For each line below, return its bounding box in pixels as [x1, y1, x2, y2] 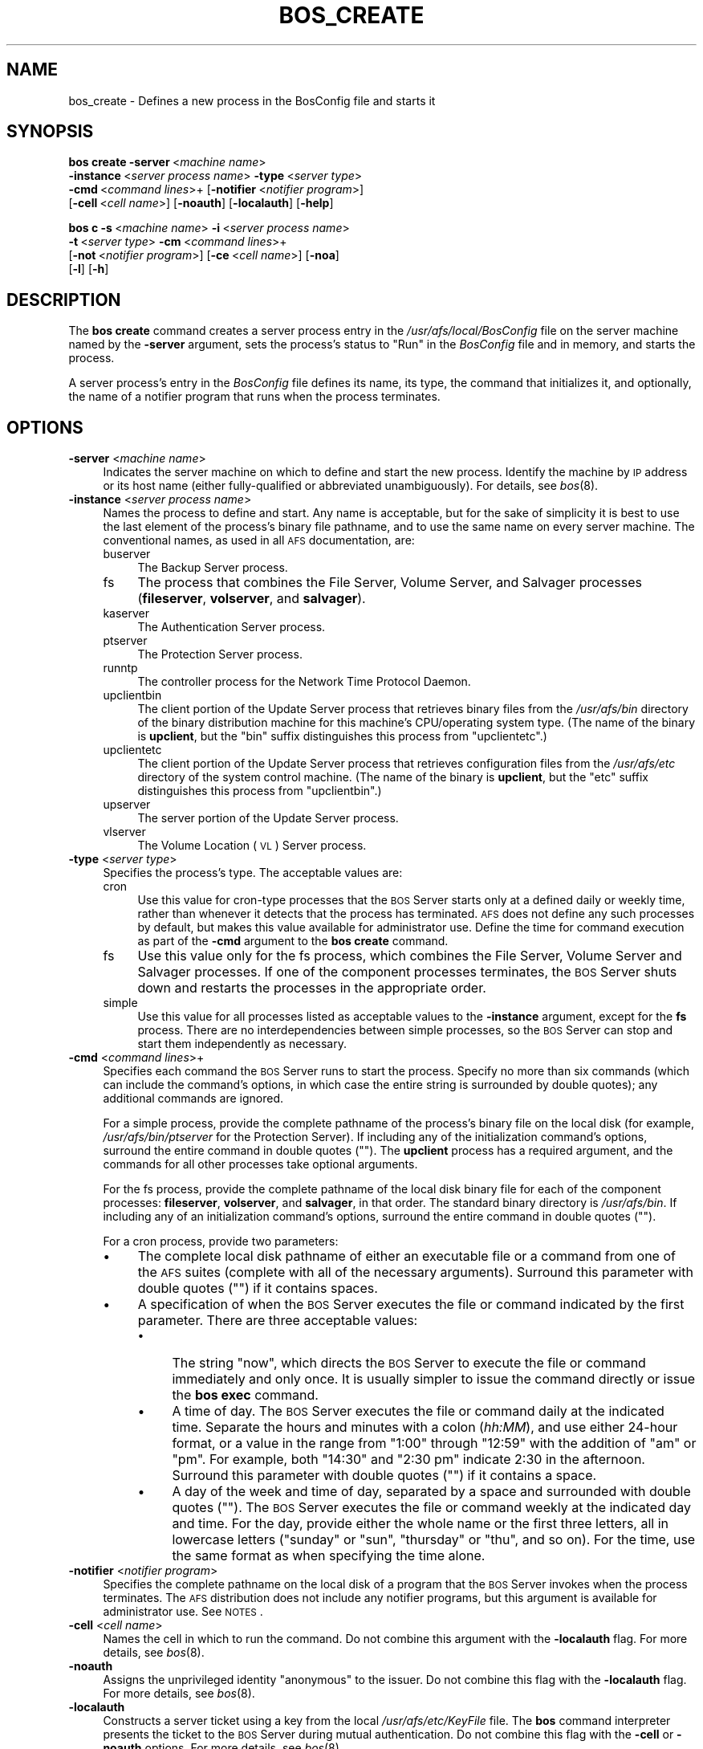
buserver [103, 547, 151, 561]
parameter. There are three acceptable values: [137, 1312, 418, 1329]
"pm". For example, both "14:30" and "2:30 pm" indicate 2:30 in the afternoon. [172, 1451, 645, 1468]
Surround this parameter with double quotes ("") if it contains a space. [172, 1467, 597, 1484]
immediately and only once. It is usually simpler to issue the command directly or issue [172, 1371, 696, 1388]
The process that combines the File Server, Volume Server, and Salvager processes [137, 574, 642, 591]
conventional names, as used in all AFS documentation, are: [103, 533, 415, 548]
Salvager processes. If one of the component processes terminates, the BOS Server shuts [137, 964, 677, 980]
